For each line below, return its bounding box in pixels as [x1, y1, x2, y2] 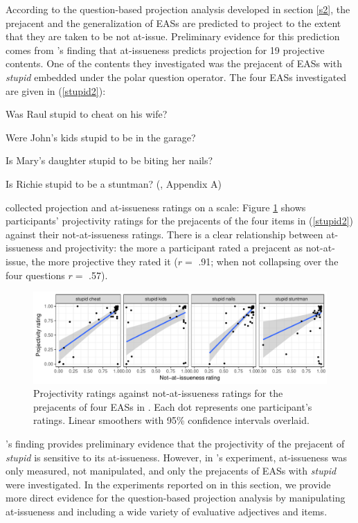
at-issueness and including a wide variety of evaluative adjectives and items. [6, 504, 328, 518]
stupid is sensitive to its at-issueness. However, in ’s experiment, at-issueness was [6, 450, 347, 464]
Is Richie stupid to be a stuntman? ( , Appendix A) [6, 176, 222, 190]
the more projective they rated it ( [31, 254, 178, 268]
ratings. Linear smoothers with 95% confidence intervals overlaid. [33, 413, 310, 427]
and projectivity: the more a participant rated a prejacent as [46, 240, 303, 255]
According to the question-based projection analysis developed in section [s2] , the [6, 2, 350, 16]
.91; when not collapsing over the [198, 254, 339, 268]
